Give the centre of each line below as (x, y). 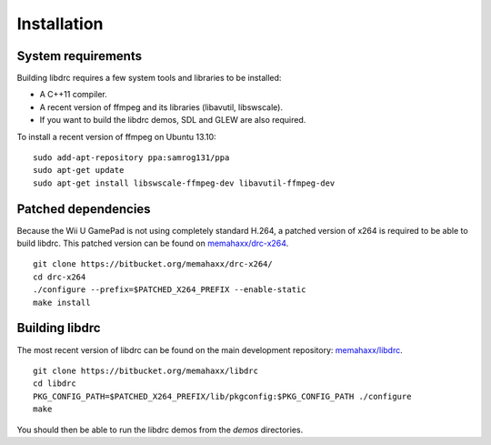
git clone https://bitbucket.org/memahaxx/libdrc (146, 370)
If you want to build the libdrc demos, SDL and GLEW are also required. (173, 120)
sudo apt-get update (79, 170)
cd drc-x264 (60, 277)
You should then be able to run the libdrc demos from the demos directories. (160, 430)
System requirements (80, 56)
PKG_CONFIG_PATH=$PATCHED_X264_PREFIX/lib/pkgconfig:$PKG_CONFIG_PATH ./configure (222, 396)
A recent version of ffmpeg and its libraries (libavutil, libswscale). (161, 107)
